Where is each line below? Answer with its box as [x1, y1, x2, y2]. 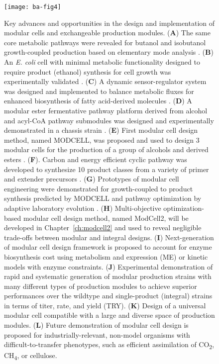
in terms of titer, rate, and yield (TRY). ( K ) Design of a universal [4, 300, 206, 310]
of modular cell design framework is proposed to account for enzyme [4, 242, 212, 252]
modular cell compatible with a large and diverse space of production [4, 310, 215, 320]
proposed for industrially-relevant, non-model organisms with [4, 329, 190, 340]
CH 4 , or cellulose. [4, 350, 57, 362]
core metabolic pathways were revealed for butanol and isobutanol [4, 37, 206, 47]
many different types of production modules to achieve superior [4, 280, 197, 291]
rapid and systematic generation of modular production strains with [4, 271, 212, 281]
